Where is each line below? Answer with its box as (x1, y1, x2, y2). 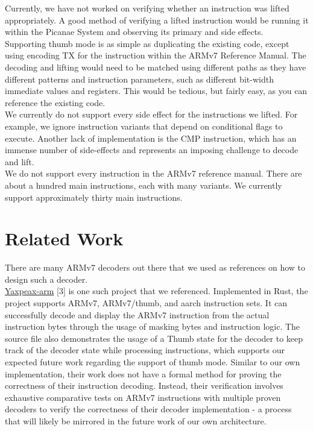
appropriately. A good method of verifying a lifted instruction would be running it (5, 13, 309, 26)
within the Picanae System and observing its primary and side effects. (5, 25, 264, 38)
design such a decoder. (5, 272, 88, 285)
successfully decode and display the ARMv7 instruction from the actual (5, 308, 270, 321)
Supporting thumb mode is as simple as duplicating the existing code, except (5, 37, 289, 49)
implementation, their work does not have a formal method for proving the (5, 367, 282, 380)
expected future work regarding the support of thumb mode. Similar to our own (5, 355, 300, 368)
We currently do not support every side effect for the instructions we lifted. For (5, 108, 298, 121)
